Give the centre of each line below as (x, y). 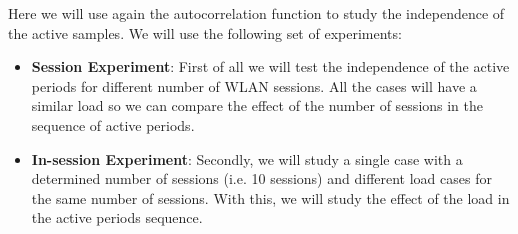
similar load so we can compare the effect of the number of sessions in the (257, 105)
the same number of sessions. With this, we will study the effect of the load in (270, 197)
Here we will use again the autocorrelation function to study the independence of (256, 13)
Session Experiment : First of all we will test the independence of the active (270, 66)
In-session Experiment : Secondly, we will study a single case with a (247, 158)
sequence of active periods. (113, 124)
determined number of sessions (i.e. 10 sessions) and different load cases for (261, 178)
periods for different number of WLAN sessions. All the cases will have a (254, 85)
